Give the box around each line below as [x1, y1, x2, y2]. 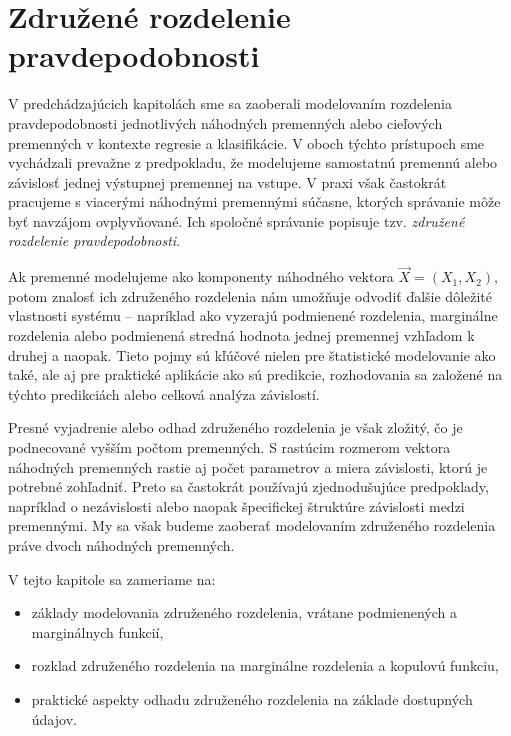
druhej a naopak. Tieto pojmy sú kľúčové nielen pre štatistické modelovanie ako [8, 344, 496, 365]
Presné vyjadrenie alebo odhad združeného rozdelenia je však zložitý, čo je [8, 417, 463, 438]
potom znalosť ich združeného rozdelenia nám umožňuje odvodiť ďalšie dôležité [8, 285, 493, 306]
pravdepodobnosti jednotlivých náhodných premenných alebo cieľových [8, 112, 443, 133]
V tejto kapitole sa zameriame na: [8, 568, 216, 589]
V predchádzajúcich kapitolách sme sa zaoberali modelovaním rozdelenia [8, 93, 452, 114]
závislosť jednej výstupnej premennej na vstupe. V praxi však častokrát [8, 171, 447, 192]
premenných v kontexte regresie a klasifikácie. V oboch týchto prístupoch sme [8, 132, 485, 153]
